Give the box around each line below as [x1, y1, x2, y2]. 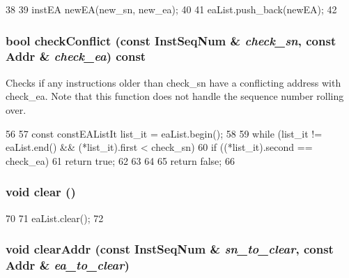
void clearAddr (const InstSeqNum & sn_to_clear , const [6, 240, 334, 258]
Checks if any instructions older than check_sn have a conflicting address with [6, 75, 341, 89]
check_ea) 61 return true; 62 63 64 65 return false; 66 [6, 153, 235, 168]
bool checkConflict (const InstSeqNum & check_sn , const [6, 31, 336, 49]
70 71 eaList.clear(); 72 [6, 210, 104, 225]
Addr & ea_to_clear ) [6, 256, 130, 273]
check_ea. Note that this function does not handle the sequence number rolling [6, 89, 344, 103]
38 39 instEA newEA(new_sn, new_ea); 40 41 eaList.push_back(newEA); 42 [6, 2, 337, 16]
